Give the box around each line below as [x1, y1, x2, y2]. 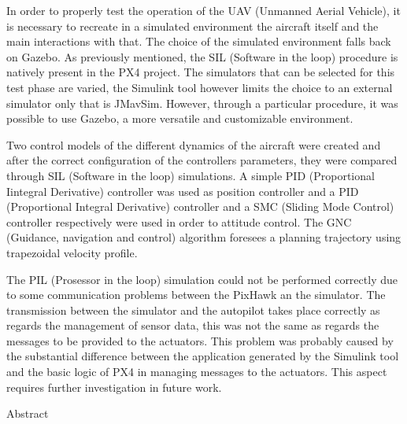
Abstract [6, 405, 49, 422]
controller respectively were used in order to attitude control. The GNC [6, 213, 352, 230]
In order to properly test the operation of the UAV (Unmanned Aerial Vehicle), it [6, 2, 401, 18]
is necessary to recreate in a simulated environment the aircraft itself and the [6, 17, 379, 34]
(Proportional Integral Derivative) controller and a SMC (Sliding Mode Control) [6, 198, 394, 215]
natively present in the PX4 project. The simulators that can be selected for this [6, 64, 395, 80]
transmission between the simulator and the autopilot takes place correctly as [6, 301, 380, 318]
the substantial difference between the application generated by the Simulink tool [6, 348, 399, 364]
